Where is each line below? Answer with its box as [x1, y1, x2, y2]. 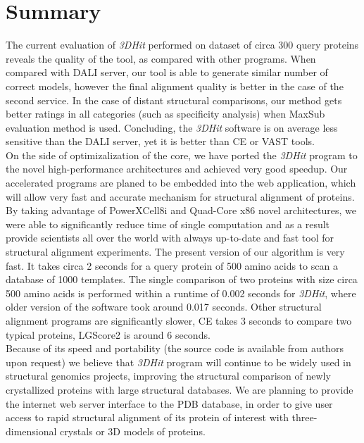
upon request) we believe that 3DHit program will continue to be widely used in [6, 354, 351, 369]
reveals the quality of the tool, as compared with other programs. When [6, 51, 316, 65]
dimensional [6, 423, 57, 438]
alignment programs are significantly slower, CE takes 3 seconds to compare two [6, 313, 352, 327]
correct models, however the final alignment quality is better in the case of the [6, 78, 344, 93]
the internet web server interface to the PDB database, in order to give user [6, 396, 333, 411]
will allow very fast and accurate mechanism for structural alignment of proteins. [6, 189, 355, 204]
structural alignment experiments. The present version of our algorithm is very [6, 244, 345, 259]
